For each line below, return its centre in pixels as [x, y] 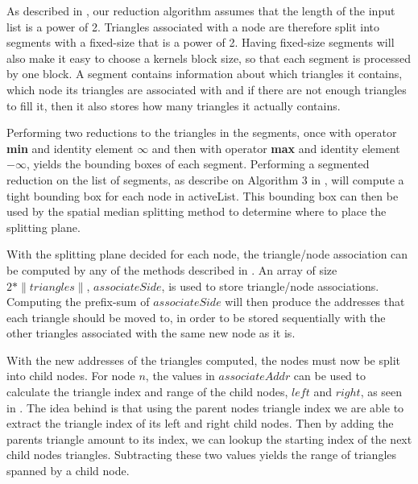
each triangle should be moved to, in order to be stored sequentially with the [196, 317]
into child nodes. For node [71, 376]
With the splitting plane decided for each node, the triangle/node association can [207, 254]
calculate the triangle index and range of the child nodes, [147, 392]
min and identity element [70, 148]
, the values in [180, 376]
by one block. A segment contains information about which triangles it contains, [205, 74]
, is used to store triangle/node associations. [270, 285]
